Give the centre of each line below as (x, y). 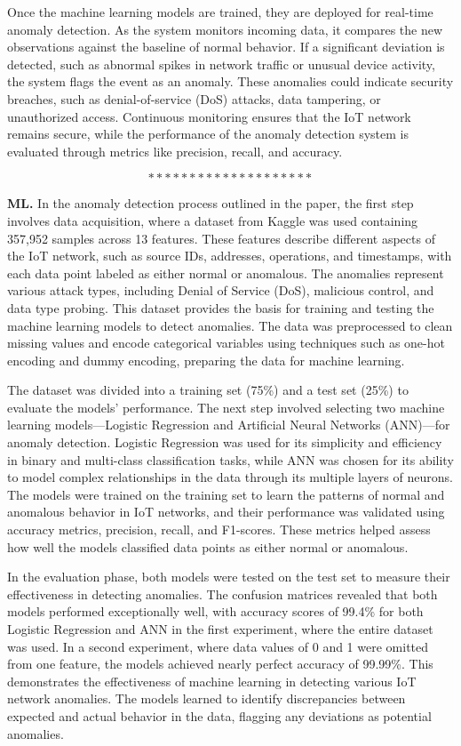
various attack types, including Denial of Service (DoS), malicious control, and (221, 290)
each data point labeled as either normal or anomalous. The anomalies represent (226, 273)
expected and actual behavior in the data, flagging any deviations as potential (219, 715)
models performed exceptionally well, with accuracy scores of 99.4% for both (215, 611)
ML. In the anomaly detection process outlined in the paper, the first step (211, 203)
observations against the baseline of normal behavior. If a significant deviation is (226, 47)
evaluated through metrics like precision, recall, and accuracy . (175, 151)
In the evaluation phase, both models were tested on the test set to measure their (229, 577)
